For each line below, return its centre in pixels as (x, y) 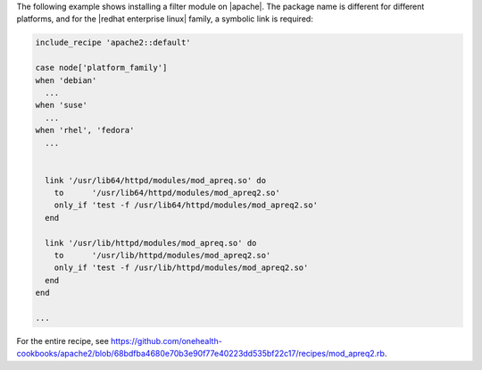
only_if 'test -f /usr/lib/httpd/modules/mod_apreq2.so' (181, 268)
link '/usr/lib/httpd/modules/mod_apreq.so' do (151, 243)
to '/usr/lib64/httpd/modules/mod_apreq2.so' (167, 193)
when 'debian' (66, 80)
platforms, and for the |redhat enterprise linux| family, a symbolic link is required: (165, 19)
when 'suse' (62, 105)
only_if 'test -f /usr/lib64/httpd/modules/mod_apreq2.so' (186, 205)
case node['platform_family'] (101, 68)
